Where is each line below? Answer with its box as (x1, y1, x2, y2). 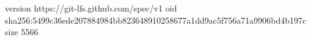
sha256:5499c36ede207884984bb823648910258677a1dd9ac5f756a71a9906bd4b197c (5, 13, 307, 26)
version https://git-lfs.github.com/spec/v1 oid (5, 2, 177, 14)
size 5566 (5, 25, 38, 38)
